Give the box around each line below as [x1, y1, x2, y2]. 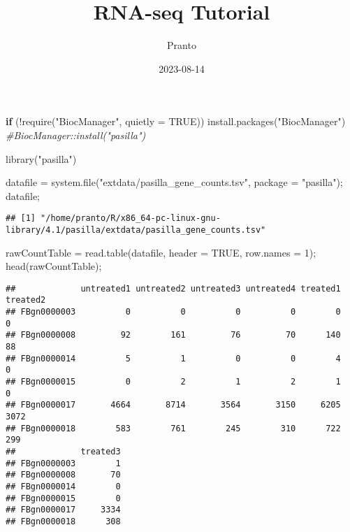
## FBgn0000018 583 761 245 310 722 [6, 423, 341, 433]
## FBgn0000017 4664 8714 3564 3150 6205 [6, 400, 341, 410]
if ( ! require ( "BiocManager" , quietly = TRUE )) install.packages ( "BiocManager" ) [6, 114, 346, 129]
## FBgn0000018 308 [6, 516, 121, 526]
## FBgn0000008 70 [6, 470, 121, 480]
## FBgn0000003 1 [6, 458, 121, 468]
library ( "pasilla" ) [6, 151, 77, 166]
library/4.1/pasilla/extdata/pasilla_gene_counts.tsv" [6, 224, 266, 235]
